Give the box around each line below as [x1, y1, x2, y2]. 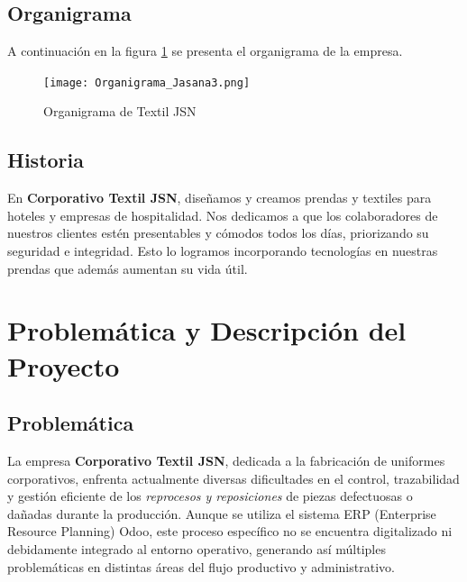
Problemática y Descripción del [7, 312, 407, 349]
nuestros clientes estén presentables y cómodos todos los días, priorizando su [7, 223, 429, 242]
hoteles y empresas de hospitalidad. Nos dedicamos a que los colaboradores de [7, 205, 438, 224]
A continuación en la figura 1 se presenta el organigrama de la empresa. [7, 41, 403, 60]
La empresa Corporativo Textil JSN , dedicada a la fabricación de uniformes [7, 450, 445, 469]
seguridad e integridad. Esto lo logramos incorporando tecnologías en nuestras [7, 241, 438, 260]
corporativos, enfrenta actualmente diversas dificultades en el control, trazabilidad [7, 468, 460, 487]
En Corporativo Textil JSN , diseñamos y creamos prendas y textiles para [7, 188, 432, 207]
